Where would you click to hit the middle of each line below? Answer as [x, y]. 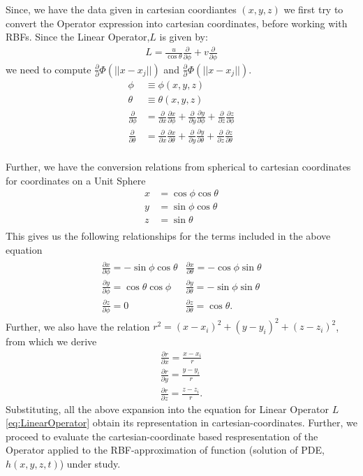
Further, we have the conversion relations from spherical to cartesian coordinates [178, 167]
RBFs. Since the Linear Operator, [78, 37]
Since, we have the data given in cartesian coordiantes [121, 9]
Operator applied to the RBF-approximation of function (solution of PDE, [165, 450]
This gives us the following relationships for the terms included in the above [168, 236]
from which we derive [51, 341]
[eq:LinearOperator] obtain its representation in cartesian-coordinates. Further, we [181, 423]
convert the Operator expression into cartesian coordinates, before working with [177, 23]
